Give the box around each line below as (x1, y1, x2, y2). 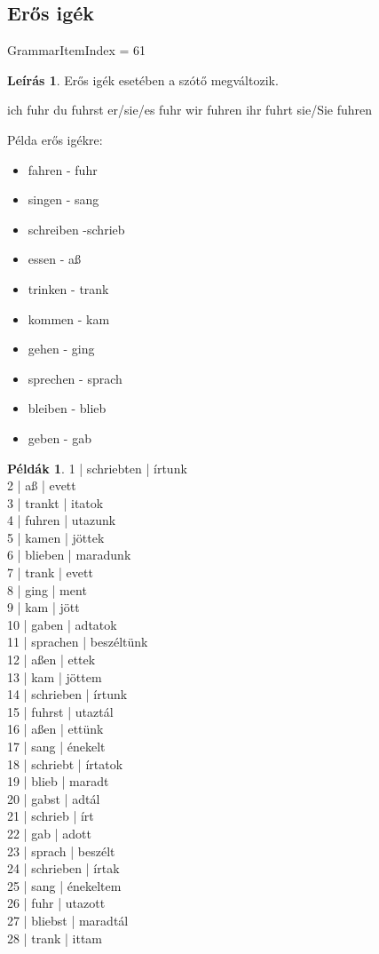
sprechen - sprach (28, 369, 122, 387)
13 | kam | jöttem (7, 667, 102, 686)
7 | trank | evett (7, 563, 93, 582)
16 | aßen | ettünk (7, 719, 104, 738)
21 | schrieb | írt (7, 807, 94, 825)
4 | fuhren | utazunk (7, 511, 116, 529)
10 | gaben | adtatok (7, 615, 117, 633)
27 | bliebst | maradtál (7, 910, 129, 929)
